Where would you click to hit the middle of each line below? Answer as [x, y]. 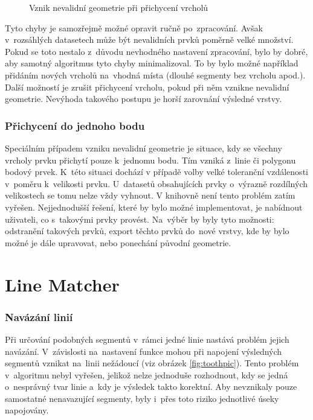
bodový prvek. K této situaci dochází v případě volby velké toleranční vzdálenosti [156, 172]
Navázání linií [39, 317]
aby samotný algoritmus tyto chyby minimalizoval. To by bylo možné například [152, 63]
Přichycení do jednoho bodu [75, 125]
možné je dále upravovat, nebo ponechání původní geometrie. [118, 242]
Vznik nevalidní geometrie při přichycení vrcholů [119, 7]
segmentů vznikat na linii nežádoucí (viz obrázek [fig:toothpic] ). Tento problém [152, 363]
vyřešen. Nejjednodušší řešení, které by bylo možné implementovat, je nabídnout [154, 207]
